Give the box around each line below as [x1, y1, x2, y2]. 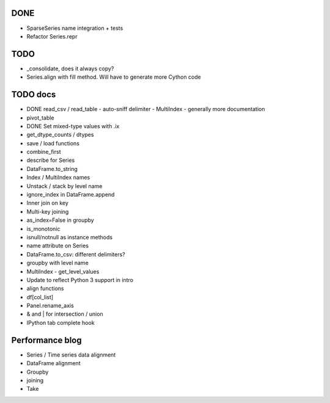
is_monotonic [26, 225, 61, 232]
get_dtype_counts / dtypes [26, 131, 94, 139]
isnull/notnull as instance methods [26, 233, 113, 241]
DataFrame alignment [26, 360, 81, 367]
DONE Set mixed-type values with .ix [26, 122, 120, 129]
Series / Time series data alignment [26, 351, 116, 358]
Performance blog [11, 335, 82, 345]
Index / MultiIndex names [26, 174, 90, 181]
